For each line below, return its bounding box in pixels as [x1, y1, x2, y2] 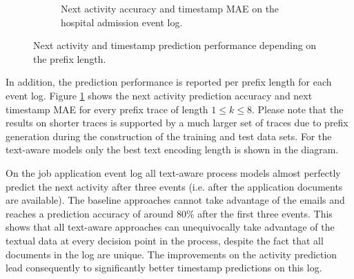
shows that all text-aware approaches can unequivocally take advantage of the [6, 220, 335, 234]
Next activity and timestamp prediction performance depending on [33, 38, 317, 52]
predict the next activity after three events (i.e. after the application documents [6, 179, 343, 193]
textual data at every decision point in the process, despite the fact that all [6, 233, 324, 247]
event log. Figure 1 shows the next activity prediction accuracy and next [6, 88, 313, 102]
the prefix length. [33, 51, 106, 66]
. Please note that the [251, 102, 344, 116]
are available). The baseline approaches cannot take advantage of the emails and [6, 193, 345, 207]
